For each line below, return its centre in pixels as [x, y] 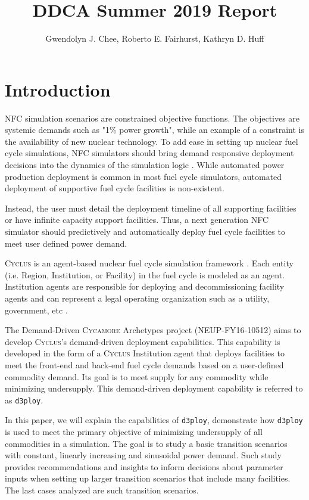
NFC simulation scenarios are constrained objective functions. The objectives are [152, 118]
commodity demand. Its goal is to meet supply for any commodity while [137, 376]
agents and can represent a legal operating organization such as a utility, [137, 298]
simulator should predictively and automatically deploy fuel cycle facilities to [145, 231]
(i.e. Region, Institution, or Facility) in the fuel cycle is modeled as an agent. [145, 274]
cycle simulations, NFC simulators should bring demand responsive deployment [149, 153]
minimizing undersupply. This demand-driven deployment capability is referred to [154, 388]
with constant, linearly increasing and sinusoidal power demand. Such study [143, 455]
